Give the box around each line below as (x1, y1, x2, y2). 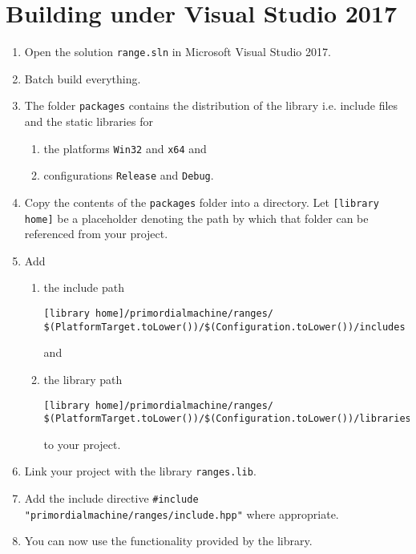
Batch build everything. (24, 70, 141, 87)
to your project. (43, 435, 121, 452)
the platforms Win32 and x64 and (43, 140, 207, 156)
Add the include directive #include (24, 490, 199, 507)
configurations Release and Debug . (43, 167, 214, 184)
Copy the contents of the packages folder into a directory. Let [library (24, 193, 379, 210)
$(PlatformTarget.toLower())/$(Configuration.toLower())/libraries (43, 413, 411, 425)
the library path (43, 370, 123, 387)
